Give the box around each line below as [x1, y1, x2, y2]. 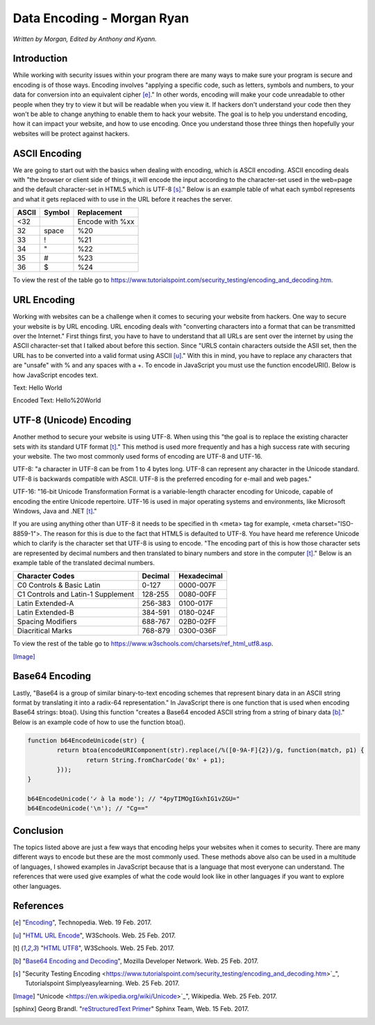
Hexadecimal [178, 571, 224, 581]
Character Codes [17, 571, 75, 581]
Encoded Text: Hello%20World [12, 396, 101, 404]
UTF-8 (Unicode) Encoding [12, 414, 132, 427]
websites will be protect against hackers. [12, 129, 130, 138]
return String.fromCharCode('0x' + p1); [85, 756, 226, 764]
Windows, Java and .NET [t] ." [12, 507, 97, 515]
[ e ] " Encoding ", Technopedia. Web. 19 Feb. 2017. [12, 918, 152, 927]
